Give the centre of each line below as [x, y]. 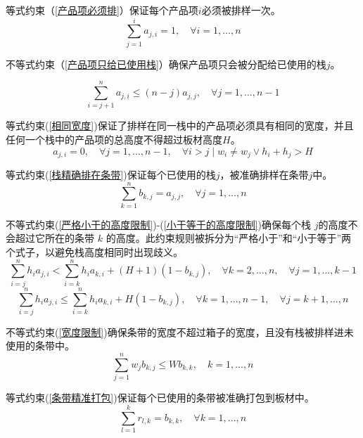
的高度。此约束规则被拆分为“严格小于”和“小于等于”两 [229, 238]
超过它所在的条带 [55, 238]
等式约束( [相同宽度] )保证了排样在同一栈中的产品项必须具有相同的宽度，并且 [180, 125]
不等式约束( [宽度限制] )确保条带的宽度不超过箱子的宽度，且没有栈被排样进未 [180, 331]
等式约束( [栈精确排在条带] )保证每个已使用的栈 [111, 175]
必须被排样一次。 [241, 10]
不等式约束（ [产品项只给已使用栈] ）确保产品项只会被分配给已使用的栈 [166, 64]
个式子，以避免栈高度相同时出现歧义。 [94, 251]
